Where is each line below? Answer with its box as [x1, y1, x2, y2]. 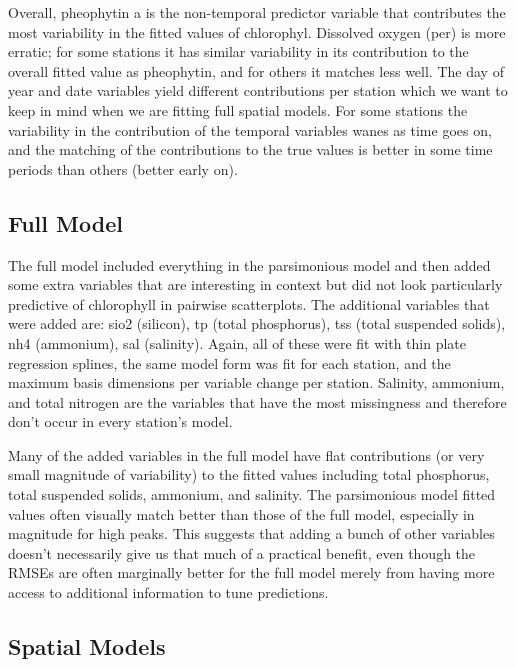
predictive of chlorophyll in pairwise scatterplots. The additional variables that [8, 293, 490, 314]
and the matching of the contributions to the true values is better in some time [8, 139, 493, 160]
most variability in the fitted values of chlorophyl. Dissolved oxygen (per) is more [8, 21, 506, 42]
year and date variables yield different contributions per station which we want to [8, 80, 508, 101]
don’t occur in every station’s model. [8, 411, 233, 432]
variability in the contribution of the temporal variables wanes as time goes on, [8, 119, 492, 140]
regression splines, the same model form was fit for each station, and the [8, 352, 451, 373]
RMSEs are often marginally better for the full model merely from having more [8, 562, 495, 583]
